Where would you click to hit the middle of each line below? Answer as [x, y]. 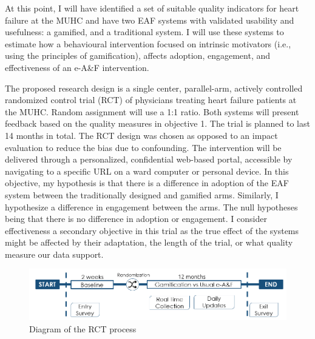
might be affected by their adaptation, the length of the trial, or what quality [149, 242]
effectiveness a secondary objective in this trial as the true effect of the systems [152, 230]
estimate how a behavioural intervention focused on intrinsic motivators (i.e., [148, 43]
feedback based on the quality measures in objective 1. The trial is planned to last [157, 123]
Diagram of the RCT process [83, 329]
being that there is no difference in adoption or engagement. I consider [136, 219]
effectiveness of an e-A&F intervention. [77, 67]
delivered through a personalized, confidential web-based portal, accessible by [149, 159]
